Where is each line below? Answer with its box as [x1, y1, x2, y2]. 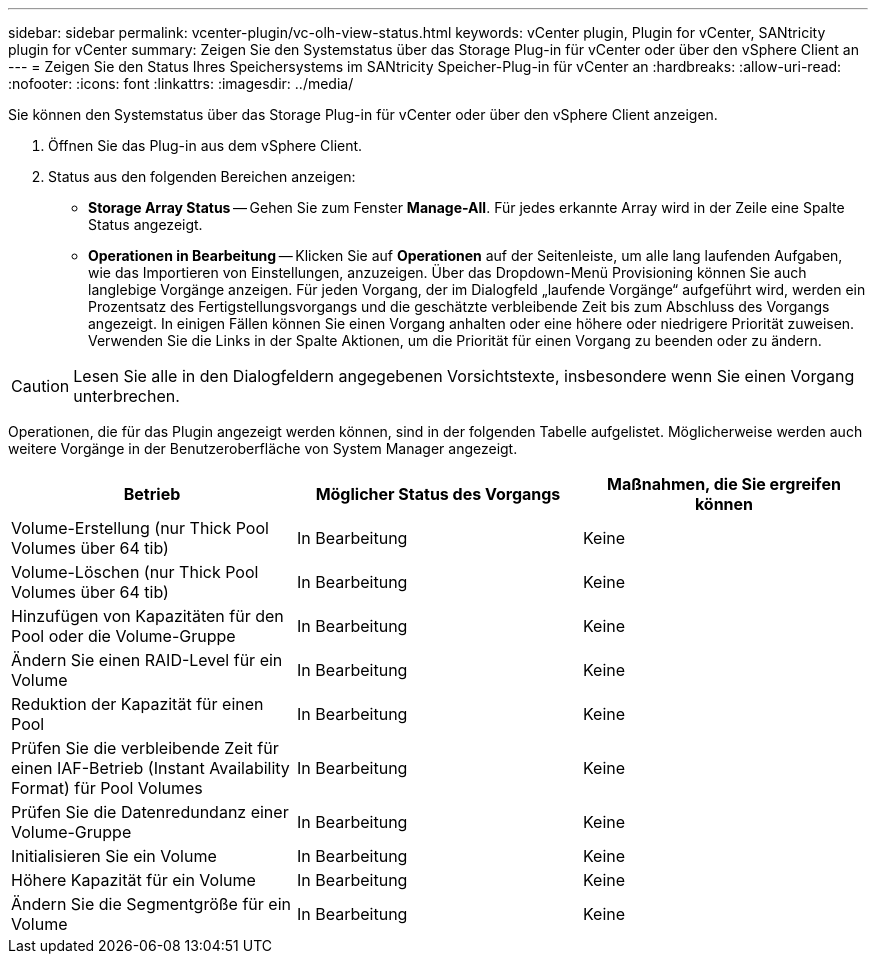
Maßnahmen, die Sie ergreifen [607, 474, 841, 494]
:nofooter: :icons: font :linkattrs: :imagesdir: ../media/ [8, 75, 354, 92]
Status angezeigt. [88, 216, 203, 233]
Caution [11, 376, 70, 396]
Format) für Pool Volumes [11, 778, 203, 798]
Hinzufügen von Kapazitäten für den [11, 606, 284, 626]
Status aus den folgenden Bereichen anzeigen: [48, 168, 356, 185]
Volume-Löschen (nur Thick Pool [11, 562, 259, 582]
